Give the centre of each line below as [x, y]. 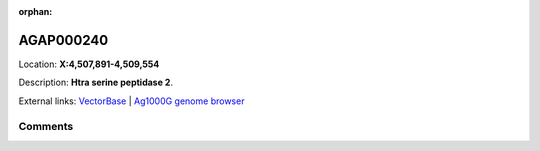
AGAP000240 [63, 40]
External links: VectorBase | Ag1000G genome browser [131, 101]
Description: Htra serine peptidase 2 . [96, 82]
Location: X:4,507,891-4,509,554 [89, 64]
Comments [46, 127]
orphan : [35, 11]
